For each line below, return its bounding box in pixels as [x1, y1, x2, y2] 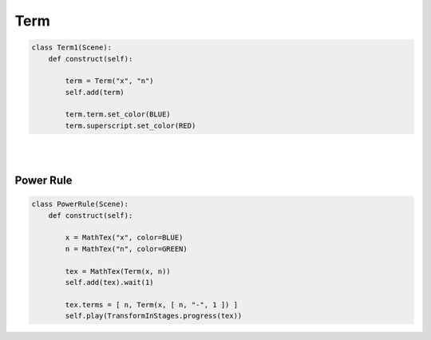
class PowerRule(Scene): [31, 200, 129, 209]
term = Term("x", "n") [65, 77, 155, 85]
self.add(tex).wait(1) [65, 278, 155, 287]
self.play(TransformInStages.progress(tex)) [65, 311, 243, 321]
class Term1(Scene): [31, 43, 112, 52]
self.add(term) [65, 88, 125, 97]
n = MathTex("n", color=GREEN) [65, 244, 188, 253]
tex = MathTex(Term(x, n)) [65, 267, 171, 275]
